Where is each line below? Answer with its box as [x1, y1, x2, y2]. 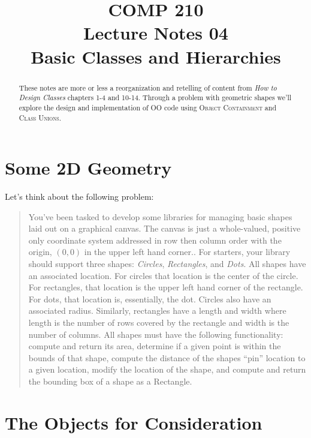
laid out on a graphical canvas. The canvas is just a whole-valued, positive [28, 222, 301, 235]
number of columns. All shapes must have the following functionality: [28, 328, 283, 340]
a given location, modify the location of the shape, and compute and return [28, 363, 306, 376]
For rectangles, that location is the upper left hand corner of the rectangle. [28, 281, 303, 293]
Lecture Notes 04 [83, 20, 228, 45]
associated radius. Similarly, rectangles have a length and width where [28, 304, 286, 317]
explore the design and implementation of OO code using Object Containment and [19, 102, 277, 112]
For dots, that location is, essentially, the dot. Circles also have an [28, 292, 271, 305]
